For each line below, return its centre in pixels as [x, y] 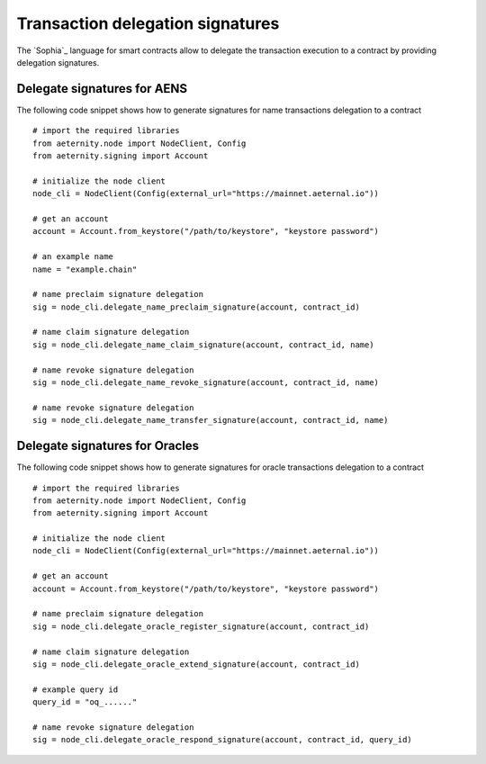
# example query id [76, 689]
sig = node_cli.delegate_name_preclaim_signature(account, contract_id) [196, 307]
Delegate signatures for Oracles [108, 446]
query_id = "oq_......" [85, 702]
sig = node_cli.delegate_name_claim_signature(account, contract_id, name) [203, 345]
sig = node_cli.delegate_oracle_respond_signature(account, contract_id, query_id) [223, 740]
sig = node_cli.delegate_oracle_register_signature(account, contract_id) [201, 626]
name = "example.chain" [85, 269]
